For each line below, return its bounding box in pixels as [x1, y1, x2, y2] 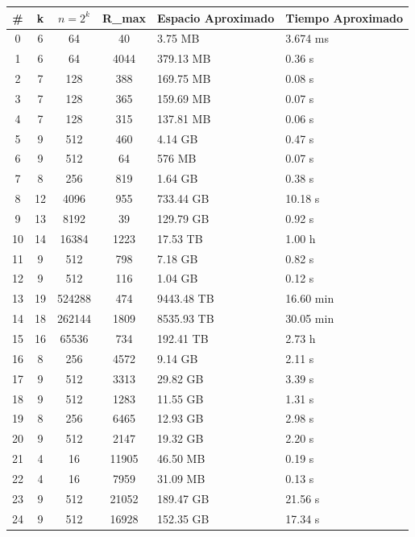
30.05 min [285, 310, 334, 327]
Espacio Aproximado [156, 9, 275, 26]
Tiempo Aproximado [285, 9, 404, 26]
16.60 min [285, 290, 334, 307]
